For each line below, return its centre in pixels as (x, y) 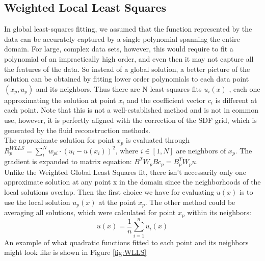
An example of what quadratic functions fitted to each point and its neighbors (126, 242)
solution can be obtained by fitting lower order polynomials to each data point (127, 79)
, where (127, 150)
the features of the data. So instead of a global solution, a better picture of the (127, 69)
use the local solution (37, 202)
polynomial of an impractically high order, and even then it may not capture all (129, 58)
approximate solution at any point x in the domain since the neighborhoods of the (132, 182)
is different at (236, 100)
